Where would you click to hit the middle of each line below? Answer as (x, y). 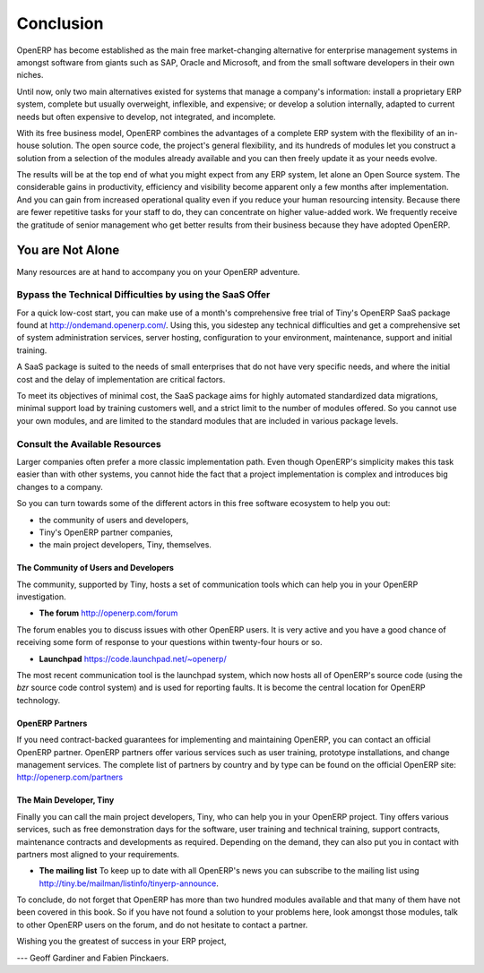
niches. (30, 75)
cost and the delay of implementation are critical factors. (121, 379)
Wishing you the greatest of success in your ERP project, (122, 942)
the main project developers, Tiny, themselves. (125, 545)
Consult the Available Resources (89, 443)
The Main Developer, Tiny (65, 800)
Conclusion (60, 23)
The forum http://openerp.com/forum (108, 613)
